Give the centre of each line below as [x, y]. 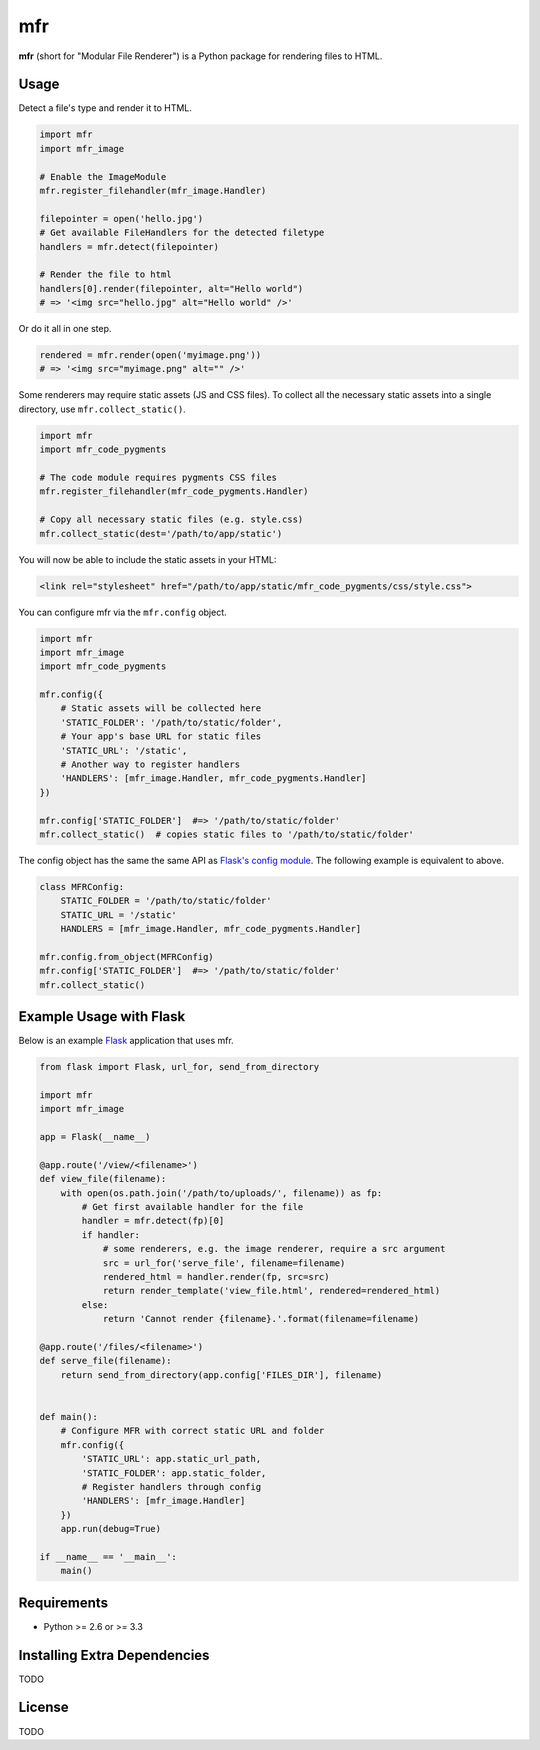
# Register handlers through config [171, 1486]
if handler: [110, 1234]
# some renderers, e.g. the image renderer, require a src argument [274, 1249]
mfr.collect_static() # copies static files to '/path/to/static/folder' [227, 834]
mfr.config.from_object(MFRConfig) [126, 956]
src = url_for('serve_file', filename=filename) [224, 1263]
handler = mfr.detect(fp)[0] [153, 1221]
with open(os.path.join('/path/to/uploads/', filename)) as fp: [221, 1193]
